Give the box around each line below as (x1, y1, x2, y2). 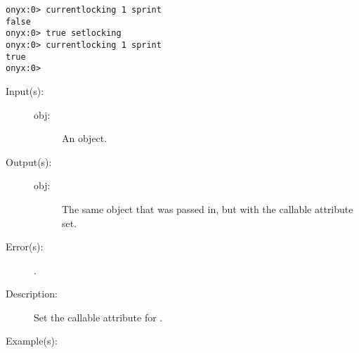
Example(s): (6, 333, 58, 348)
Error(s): (6, 239, 44, 254)
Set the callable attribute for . (34, 309, 163, 324)
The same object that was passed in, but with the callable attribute (62, 201, 353, 216)
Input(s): (6, 83, 44, 98)
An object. (62, 131, 107, 146)
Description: (6, 286, 58, 301)
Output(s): (6, 154, 52, 169)
